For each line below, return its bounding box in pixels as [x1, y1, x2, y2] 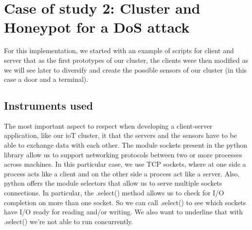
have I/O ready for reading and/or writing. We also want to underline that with [4, 207, 243, 217]
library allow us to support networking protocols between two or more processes [4, 149, 242, 159]
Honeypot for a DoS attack [4, 17, 190, 37]
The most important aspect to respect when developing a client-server [4, 120, 213, 131]
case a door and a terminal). [4, 74, 89, 84]
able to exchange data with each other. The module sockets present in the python [4, 140, 247, 150]
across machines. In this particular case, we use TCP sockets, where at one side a [4, 159, 246, 169]
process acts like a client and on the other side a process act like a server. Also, [4, 168, 240, 178]
